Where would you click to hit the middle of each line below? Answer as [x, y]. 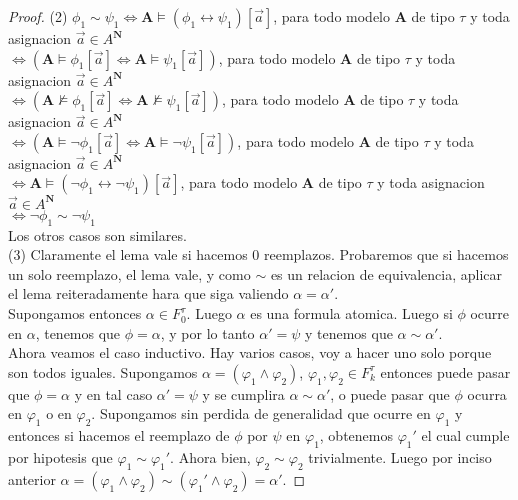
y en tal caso [113, 393]
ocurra [487, 393]
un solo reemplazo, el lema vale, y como [129, 273]
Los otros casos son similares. [97, 234]
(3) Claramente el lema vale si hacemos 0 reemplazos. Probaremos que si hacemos [258, 254]
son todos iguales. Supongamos [103, 371]
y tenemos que [348, 332]
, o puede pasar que [390, 393]
